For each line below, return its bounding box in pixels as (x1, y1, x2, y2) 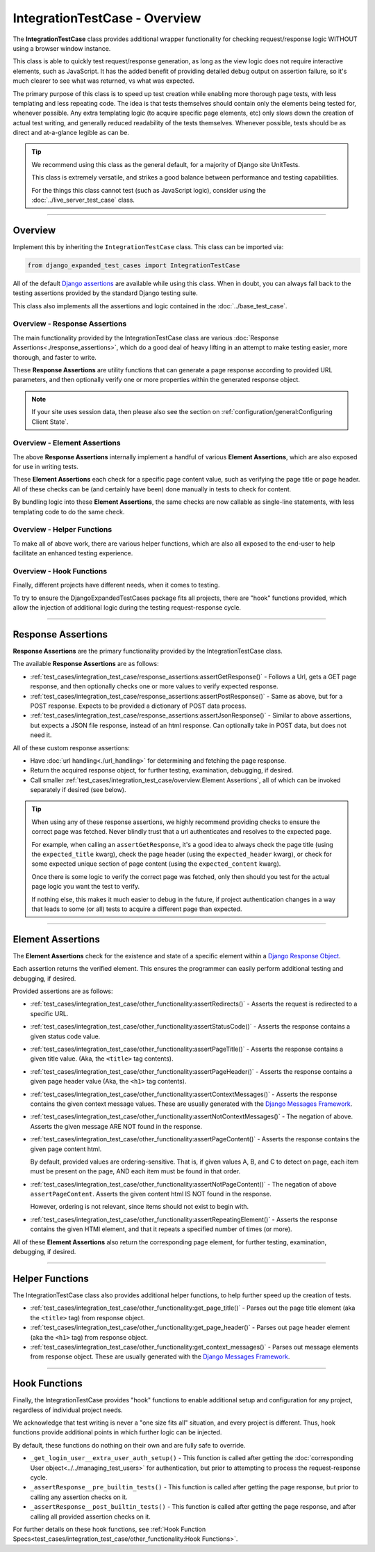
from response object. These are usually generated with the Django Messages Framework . (30, 1352, 290, 1361)
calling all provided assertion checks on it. (30, 1512, 151, 1521)
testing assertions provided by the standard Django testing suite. (12, 289, 198, 297)
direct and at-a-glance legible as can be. (12, 129, 130, 137)
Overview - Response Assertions (12, 319, 127, 328)
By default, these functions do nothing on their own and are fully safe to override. (12, 1441, 246, 1449)
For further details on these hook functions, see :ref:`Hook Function (12, 1525, 206, 1533)
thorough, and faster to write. (12, 353, 97, 361)
